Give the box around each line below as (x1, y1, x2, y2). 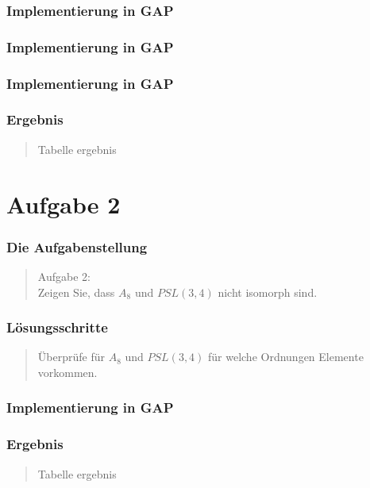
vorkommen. (37, 363, 98, 380)
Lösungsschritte (6, 317, 108, 337)
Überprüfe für (37, 348, 105, 365)
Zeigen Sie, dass (37, 283, 115, 300)
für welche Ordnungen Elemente (208, 348, 364, 365)
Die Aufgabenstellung (6, 236, 148, 256)
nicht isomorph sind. (218, 283, 318, 300)
